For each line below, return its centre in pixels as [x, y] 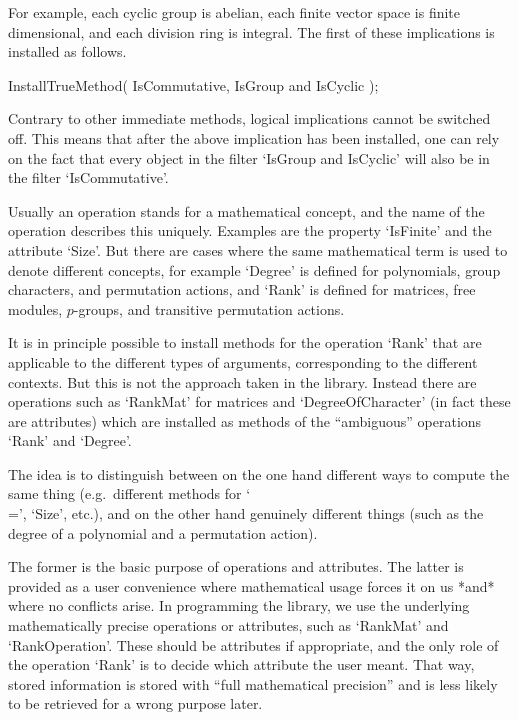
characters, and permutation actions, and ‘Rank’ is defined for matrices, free [242, 289]
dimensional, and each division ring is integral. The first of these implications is [251, 31]
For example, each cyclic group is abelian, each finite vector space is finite [234, 12]
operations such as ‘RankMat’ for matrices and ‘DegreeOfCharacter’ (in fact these [259, 401]
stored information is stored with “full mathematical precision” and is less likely [253, 683]
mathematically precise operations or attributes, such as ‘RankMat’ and [228, 625]
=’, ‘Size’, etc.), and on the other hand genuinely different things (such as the [246, 513]
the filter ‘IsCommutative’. [88, 177]
